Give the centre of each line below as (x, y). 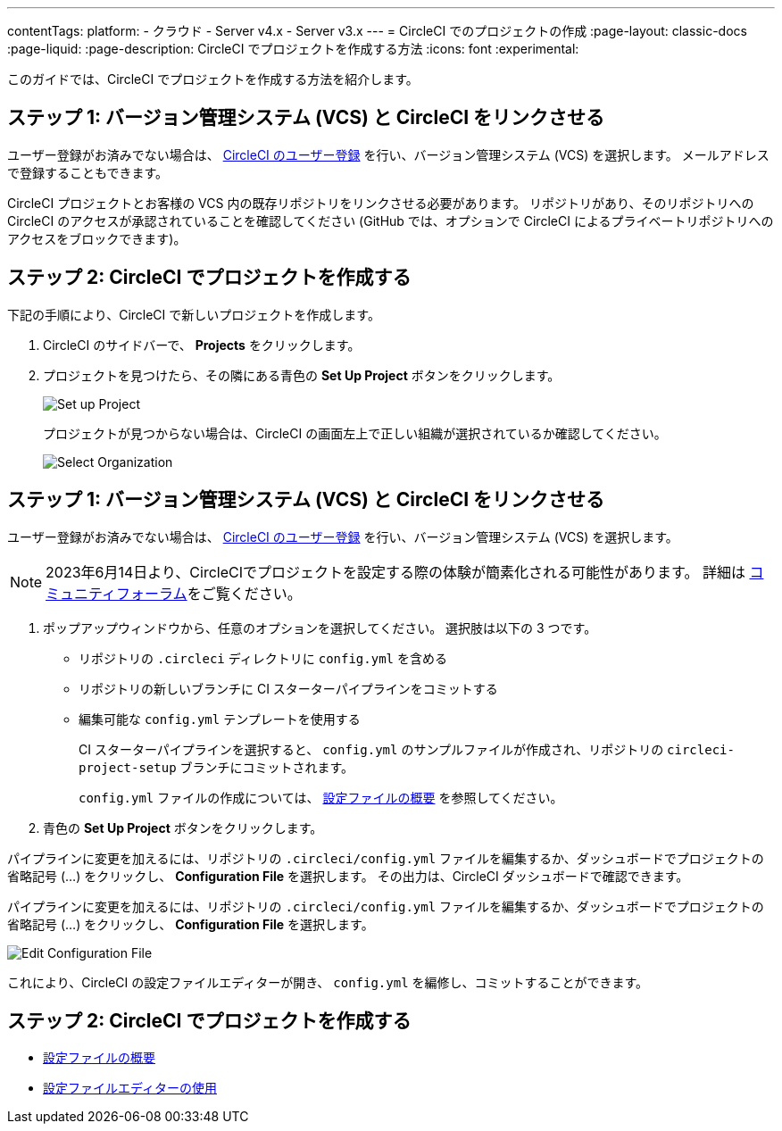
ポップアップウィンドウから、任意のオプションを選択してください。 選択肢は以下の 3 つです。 (320, 628)
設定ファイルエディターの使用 (130, 1088)
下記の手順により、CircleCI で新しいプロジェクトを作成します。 (194, 314)
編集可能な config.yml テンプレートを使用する (220, 719)
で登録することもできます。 (88, 172)
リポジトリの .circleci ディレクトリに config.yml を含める (263, 658)
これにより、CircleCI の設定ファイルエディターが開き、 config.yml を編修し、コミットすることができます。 (328, 982)
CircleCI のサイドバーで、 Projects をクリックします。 (202, 345)
